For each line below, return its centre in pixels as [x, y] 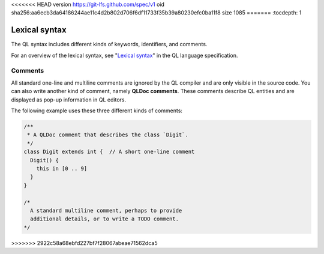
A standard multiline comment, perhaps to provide [106, 210]
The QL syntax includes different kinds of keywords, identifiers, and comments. [109, 44]
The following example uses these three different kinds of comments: [97, 110]
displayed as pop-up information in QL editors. [69, 100]
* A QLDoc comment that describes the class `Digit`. [108, 135]
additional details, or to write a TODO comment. [105, 219]
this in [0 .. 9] [62, 168]
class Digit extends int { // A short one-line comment [109, 152]
